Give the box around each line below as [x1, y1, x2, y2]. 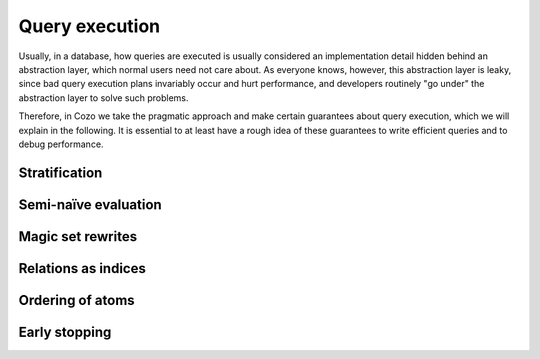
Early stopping [18, 323, 112, 340]
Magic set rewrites [18, 228, 138, 245]
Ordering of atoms [18, 291, 135, 309]
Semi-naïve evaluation [18, 196, 162, 213]
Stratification [18, 164, 103, 181]
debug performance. [18, 138, 104, 150]
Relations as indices [18, 260, 147, 277]
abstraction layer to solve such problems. [18, 91, 189, 104]
